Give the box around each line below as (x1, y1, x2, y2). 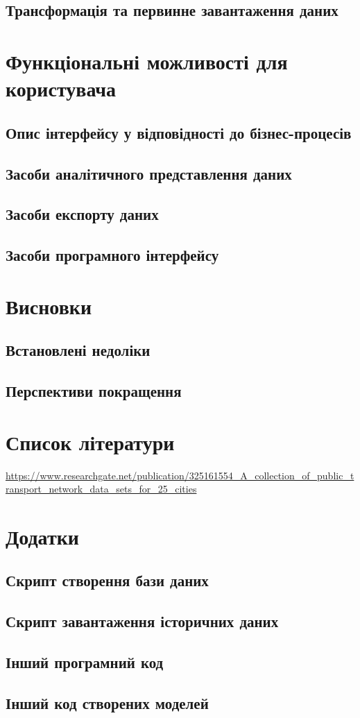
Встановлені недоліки (6, 339, 151, 361)
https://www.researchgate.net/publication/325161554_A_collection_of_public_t (6, 468, 354, 482)
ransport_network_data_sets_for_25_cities (6, 481, 197, 496)
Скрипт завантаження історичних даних (6, 610, 279, 632)
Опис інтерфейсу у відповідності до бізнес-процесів (6, 121, 352, 143)
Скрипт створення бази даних (6, 570, 209, 591)
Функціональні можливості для (6, 46, 288, 75)
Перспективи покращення (6, 380, 182, 402)
